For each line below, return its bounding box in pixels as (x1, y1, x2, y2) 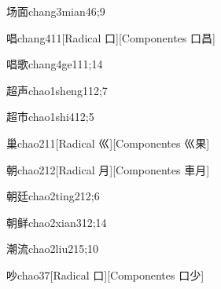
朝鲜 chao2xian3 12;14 (6, 214, 107, 230)
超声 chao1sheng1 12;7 (6, 82, 108, 98)
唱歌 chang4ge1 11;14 (6, 56, 103, 72)
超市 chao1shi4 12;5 (6, 108, 94, 125)
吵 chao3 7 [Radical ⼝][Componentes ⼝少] (6, 266, 204, 283)
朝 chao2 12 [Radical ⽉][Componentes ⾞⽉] (6, 161, 210, 177)
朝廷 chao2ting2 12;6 (6, 188, 100, 204)
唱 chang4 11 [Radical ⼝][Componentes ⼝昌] (6, 29, 215, 46)
